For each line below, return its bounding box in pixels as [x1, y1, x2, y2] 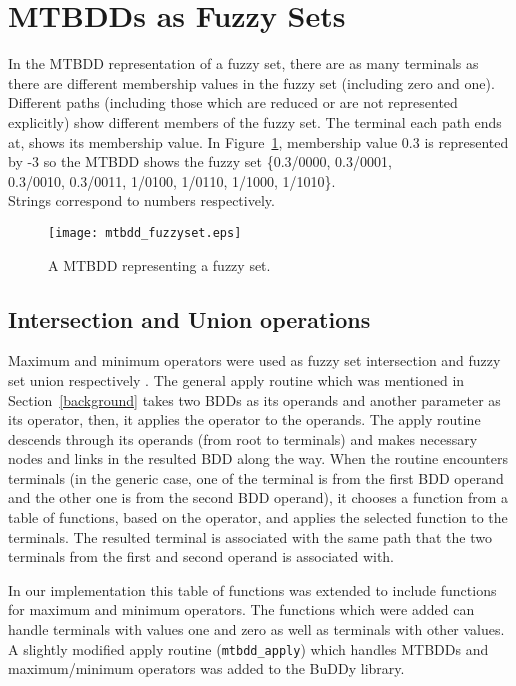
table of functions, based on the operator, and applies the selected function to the [8, 507, 508, 528]
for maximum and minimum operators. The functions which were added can [8, 599, 475, 620]
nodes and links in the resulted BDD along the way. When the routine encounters [8, 448, 508, 469]
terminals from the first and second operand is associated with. [8, 546, 395, 567]
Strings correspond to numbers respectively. [8, 190, 275, 211]
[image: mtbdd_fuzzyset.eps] [48, 225, 242, 240]
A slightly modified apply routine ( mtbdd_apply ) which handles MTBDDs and [8, 638, 489, 659]
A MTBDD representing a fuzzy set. [48, 254, 271, 275]
